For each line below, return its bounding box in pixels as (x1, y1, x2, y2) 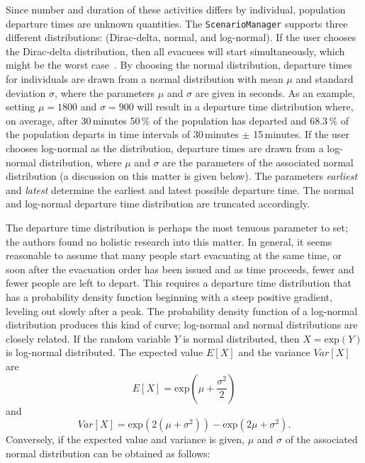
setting (6, 99, 35, 114)
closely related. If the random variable (6, 331, 171, 345)
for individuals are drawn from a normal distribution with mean (6, 72, 283, 86)
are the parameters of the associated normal (162, 154, 354, 169)
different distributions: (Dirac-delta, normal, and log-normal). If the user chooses (6, 30, 356, 45)
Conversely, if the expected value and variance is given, (6, 432, 245, 447)
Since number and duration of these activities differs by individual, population (6, 2, 346, 16)
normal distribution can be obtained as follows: (6, 445, 210, 460)
